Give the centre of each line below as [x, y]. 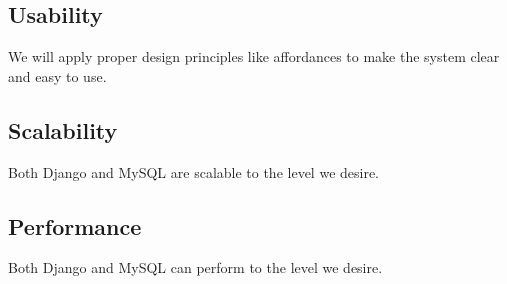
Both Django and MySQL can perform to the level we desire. [195, 267]
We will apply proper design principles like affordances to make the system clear [254, 56]
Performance [75, 225]
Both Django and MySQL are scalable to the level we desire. [194, 171]
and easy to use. [57, 75]
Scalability [63, 129]
